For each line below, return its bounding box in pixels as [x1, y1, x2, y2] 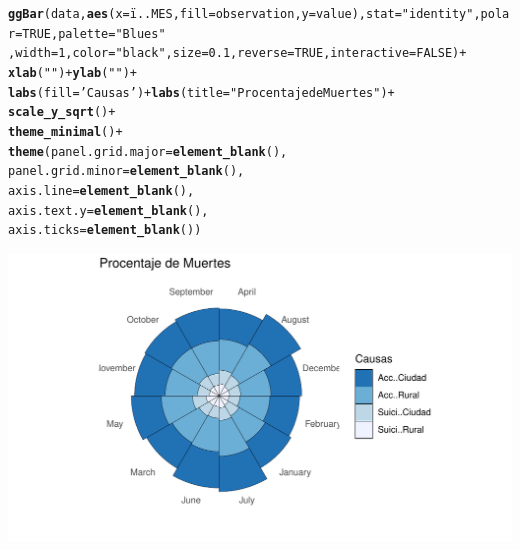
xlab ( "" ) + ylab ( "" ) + [8, 65, 137, 80]
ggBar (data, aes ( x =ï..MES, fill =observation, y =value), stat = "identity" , [8, 7, 481, 21]
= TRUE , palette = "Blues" [15, 26, 166, 41]
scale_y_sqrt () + [8, 105, 116, 120]
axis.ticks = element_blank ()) [8, 223, 202, 238]
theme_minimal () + [8, 124, 123, 139]
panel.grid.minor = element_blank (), [8, 164, 245, 179]
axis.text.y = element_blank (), [8, 203, 209, 218]
